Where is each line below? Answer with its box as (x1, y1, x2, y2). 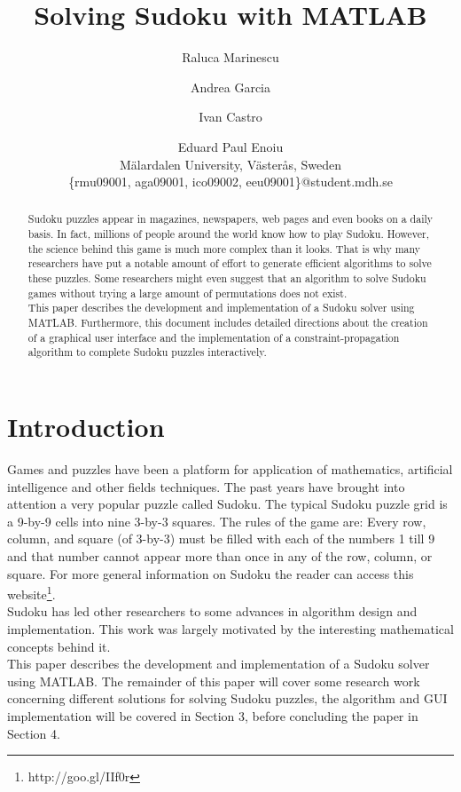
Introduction (7, 408, 165, 445)
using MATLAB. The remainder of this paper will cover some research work (7, 671, 420, 690)
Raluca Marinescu (182, 48, 279, 67)
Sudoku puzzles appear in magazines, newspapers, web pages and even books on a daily (27, 211, 434, 226)
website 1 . (7, 582, 56, 603)
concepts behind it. (7, 637, 111, 655)
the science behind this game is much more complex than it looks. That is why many (27, 241, 421, 256)
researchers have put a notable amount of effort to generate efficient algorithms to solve (27, 256, 432, 271)
